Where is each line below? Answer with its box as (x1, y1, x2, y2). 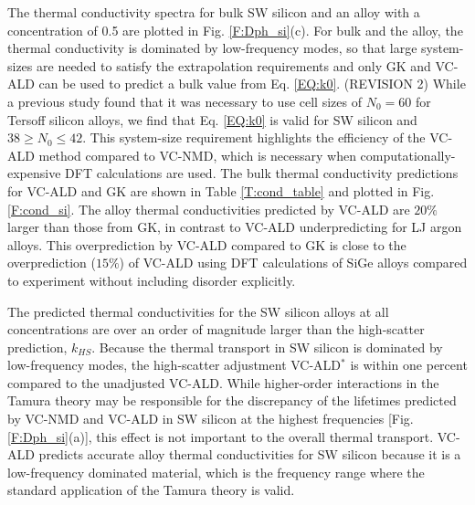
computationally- (360, 145, 456, 164)
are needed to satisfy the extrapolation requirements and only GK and (37, 56, 431, 75)
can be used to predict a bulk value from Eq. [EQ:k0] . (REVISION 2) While (38, 74, 466, 93)
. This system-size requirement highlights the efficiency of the (82, 128, 426, 147)
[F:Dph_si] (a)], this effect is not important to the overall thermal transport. (7, 426, 434, 446)
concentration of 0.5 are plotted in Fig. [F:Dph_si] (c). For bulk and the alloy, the (7, 20, 463, 39)
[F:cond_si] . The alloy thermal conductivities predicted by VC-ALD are (7, 199, 410, 218)
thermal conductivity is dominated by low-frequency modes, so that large (7, 38, 417, 58)
